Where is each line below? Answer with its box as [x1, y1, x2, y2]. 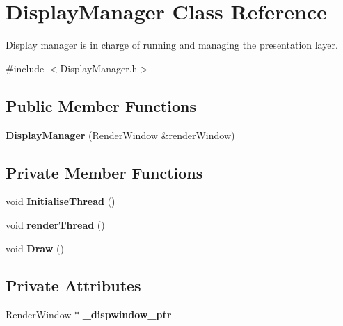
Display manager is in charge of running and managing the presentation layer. [6, 38, 338, 52]
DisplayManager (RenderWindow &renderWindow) [6, 127, 235, 142]
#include [6, 60, 45, 75]
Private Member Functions [6, 161, 203, 183]
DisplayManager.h [60, 60, 138, 75]
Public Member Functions [6, 95, 196, 116]
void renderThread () [6, 217, 105, 231]
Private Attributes [6, 275, 141, 296]
